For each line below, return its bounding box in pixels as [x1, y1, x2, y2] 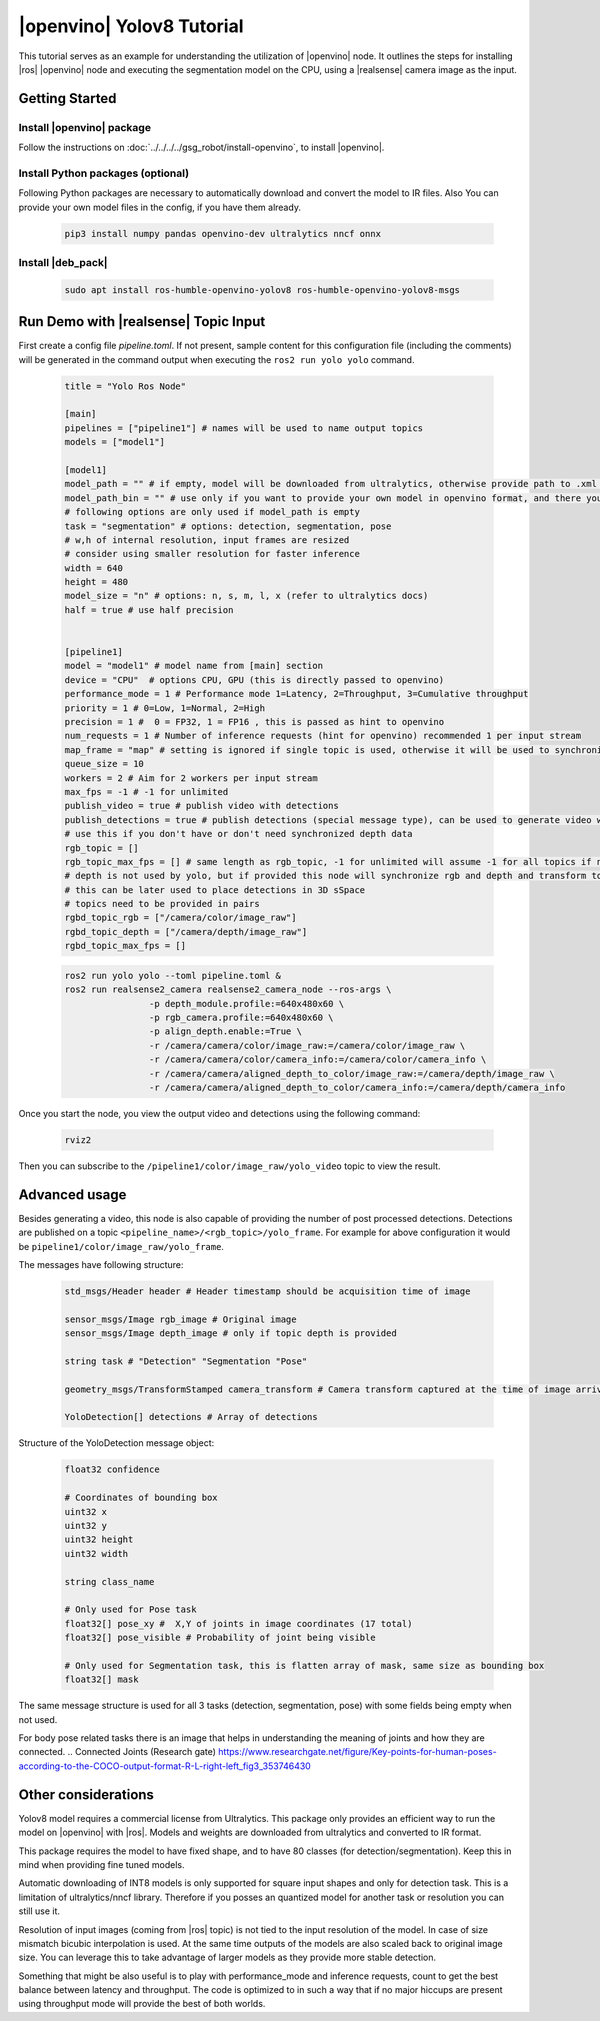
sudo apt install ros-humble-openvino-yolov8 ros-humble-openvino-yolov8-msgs [64, 284, 460, 295]
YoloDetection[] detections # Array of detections [64, 1411, 319, 1423]
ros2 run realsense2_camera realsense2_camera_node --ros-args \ [64, 984, 392, 995]
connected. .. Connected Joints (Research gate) [18, 1746, 217, 1758]
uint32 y [64, 1520, 108, 1532]
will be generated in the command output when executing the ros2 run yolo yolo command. [18, 353, 415, 365]
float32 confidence [64, 1464, 160, 1475]
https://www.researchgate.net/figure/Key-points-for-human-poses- [218, 1746, 497, 1758]
